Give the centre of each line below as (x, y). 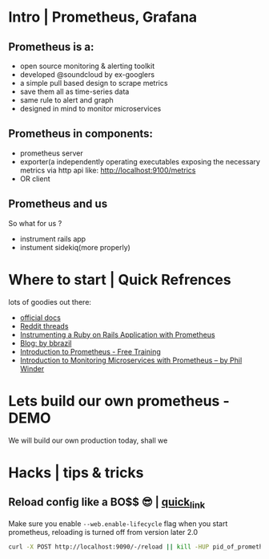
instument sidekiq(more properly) (75, 247)
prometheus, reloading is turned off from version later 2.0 (103, 532)
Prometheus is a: (51, 47)
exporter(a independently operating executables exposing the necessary (140, 161)
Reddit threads (44, 326)
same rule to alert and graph (66, 100)
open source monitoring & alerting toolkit (87, 66)
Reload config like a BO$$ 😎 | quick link (107, 503)
